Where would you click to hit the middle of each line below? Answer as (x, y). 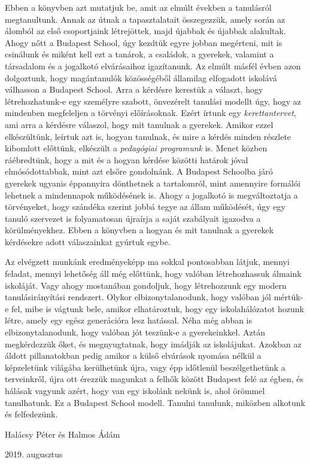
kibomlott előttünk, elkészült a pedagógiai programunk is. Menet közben (136, 148)
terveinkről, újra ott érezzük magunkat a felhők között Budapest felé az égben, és (154, 379)
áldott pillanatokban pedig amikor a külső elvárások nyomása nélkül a (133, 355)
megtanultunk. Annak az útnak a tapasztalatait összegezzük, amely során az (145, 19)
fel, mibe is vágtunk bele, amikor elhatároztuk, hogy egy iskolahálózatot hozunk (157, 308)
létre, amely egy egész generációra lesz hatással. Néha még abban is (129, 320)
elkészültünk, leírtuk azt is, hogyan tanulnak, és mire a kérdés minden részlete (148, 136)
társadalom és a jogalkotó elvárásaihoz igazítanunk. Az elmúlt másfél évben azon (153, 65)
